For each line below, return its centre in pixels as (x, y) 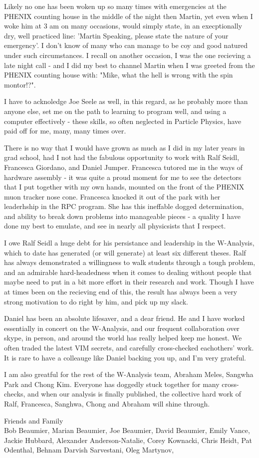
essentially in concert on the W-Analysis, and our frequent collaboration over (122, 328)
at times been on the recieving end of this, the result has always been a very (121, 292)
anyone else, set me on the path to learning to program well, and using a (115, 111)
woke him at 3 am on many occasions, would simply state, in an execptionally (123, 26)
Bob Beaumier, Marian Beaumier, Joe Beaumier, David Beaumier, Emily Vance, (127, 430)
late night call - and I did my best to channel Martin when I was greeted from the (129, 65)
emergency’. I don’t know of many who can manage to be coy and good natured (126, 45)
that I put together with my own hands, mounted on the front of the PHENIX (124, 187)
